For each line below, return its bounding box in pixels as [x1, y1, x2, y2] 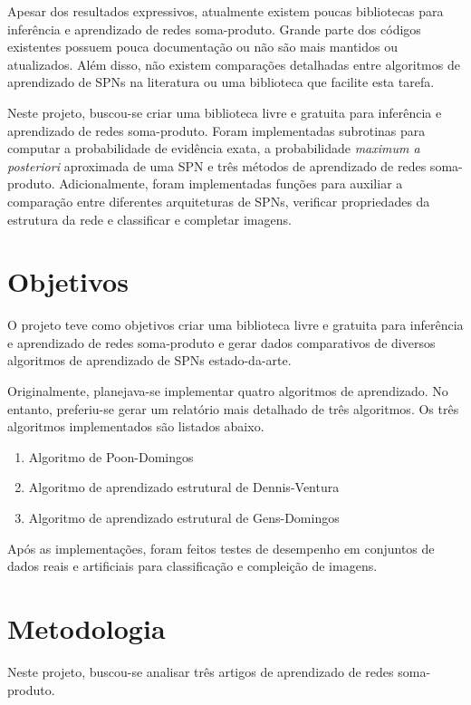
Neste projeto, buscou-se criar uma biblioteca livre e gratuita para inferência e [7, 102, 442, 121]
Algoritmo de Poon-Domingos [28, 447, 194, 466]
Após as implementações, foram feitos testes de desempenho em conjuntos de [7, 538, 435, 557]
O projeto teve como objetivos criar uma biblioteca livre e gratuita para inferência [7, 315, 464, 334]
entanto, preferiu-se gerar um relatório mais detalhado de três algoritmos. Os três [7, 399, 459, 418]
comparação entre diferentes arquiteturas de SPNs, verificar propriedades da [7, 191, 430, 210]
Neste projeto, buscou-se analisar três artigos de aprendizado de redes [7, 662, 394, 681]
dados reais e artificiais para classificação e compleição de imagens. [7, 556, 378, 575]
